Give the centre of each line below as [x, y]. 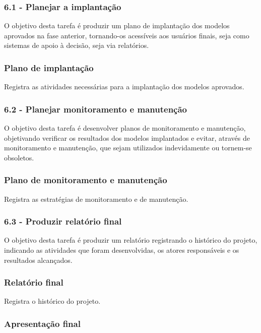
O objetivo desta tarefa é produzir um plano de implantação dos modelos [117, 25]
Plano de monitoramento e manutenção [86, 180]
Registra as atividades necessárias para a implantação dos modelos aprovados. [124, 87]
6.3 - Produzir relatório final [63, 221]
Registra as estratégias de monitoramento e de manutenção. [96, 199]
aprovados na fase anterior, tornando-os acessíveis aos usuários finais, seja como [127, 35]
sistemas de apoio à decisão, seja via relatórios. [77, 45]
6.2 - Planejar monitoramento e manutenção [95, 109]
